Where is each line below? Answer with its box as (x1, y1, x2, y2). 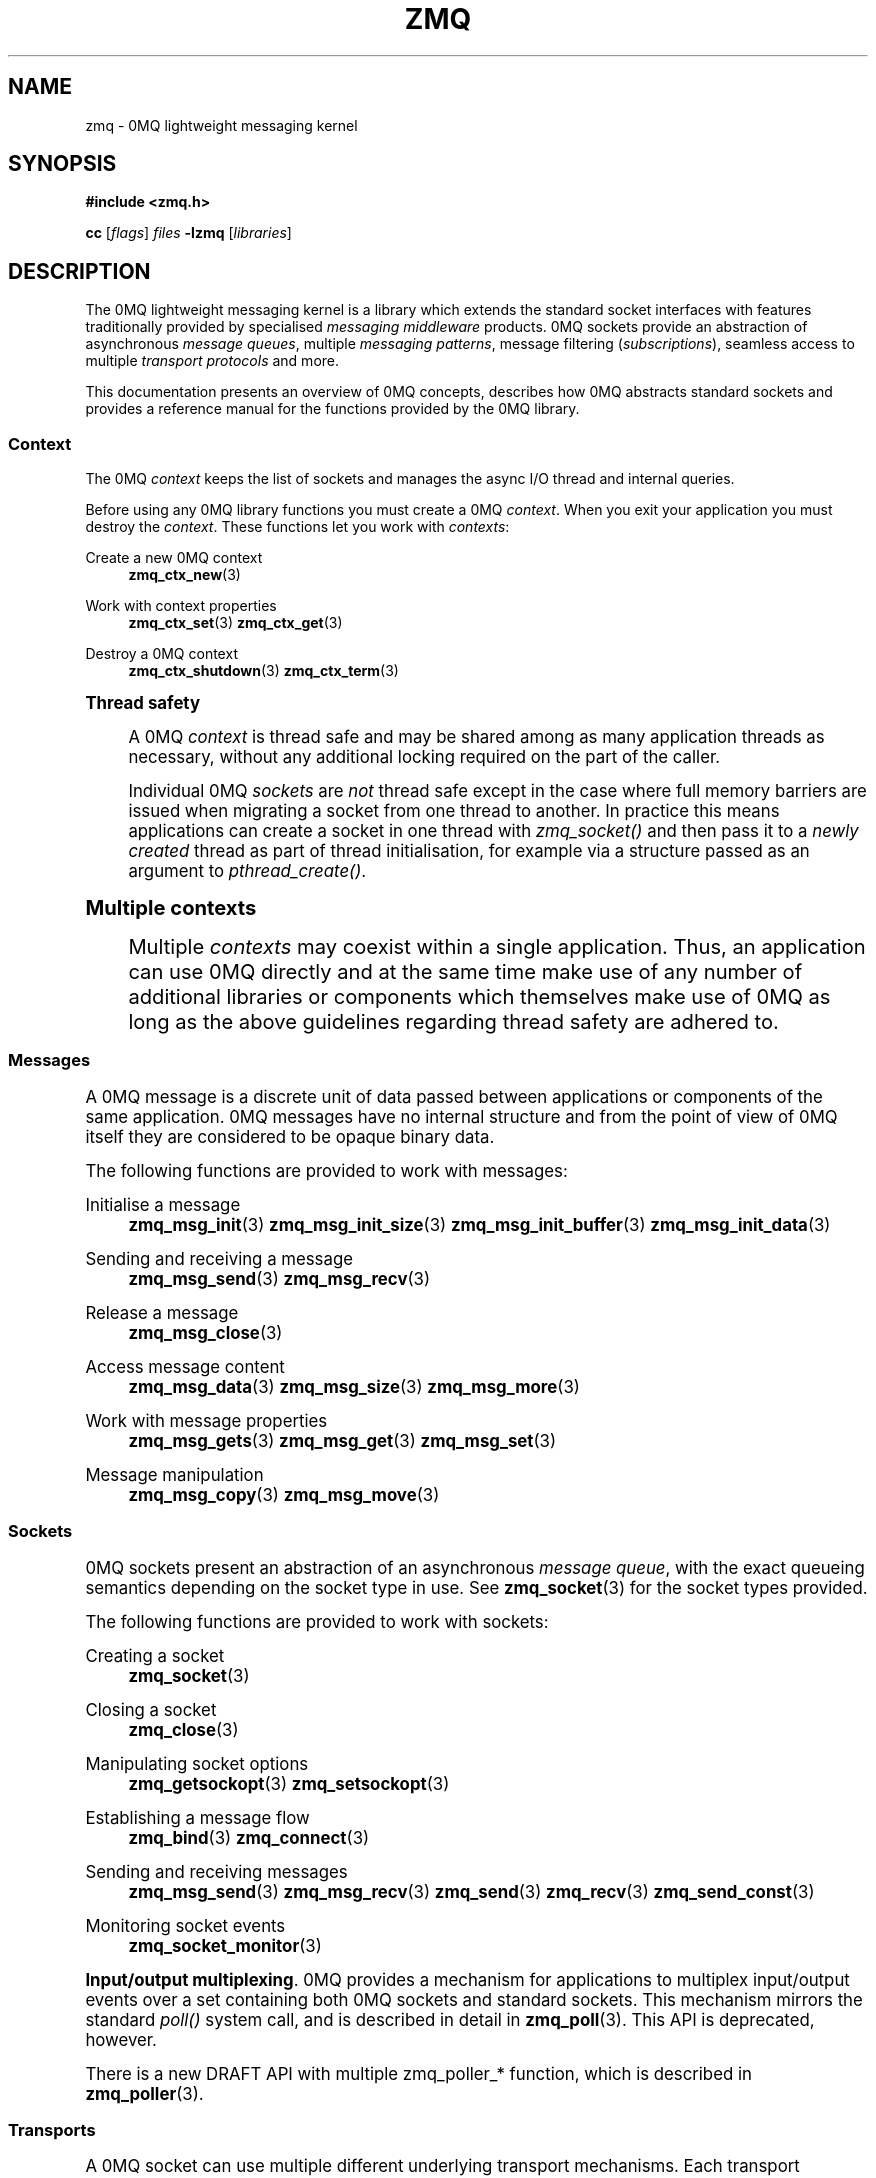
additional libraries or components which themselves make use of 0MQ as (128, 984, 831, 1010)
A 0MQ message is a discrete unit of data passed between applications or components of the (85, 1086, 823, 1107)
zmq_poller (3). (85, 2083, 204, 2104)
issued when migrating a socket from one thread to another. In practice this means (128, 801, 780, 822)
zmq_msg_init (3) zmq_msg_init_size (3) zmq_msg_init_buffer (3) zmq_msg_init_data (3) (128, 1214, 831, 1235)
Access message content (85, 1356, 285, 1377)
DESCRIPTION (8, 258, 151, 284)
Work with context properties (85, 597, 277, 615)
